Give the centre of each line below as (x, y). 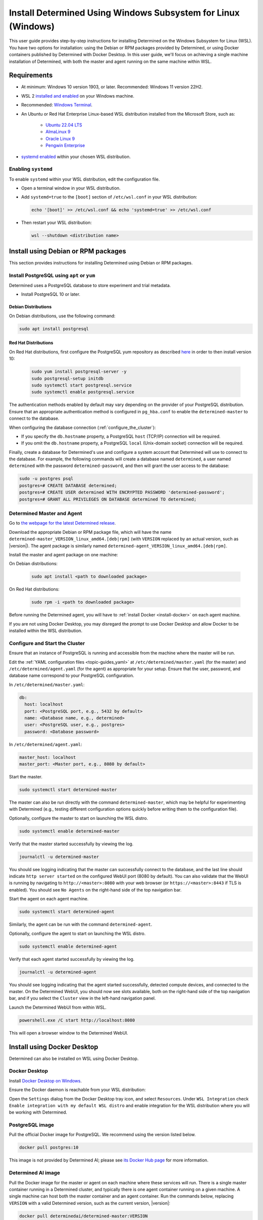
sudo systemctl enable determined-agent (68, 946)
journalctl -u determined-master (59, 857)
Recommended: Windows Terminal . (57, 105)
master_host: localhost (48, 757)
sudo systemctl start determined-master (68, 790)
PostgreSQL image (32, 1125)
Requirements (31, 75)
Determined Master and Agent (46, 513)
